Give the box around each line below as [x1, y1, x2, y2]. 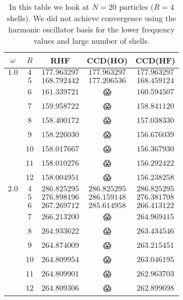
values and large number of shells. [33, 35, 150, 46]
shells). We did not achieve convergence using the [6, 12, 177, 24]
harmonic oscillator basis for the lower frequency [8, 24, 175, 35]
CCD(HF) [135, 55, 176, 66]
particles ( [119, 1, 154, 12]
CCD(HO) [86, 55, 128, 66]
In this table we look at [9, 1, 90, 12]
